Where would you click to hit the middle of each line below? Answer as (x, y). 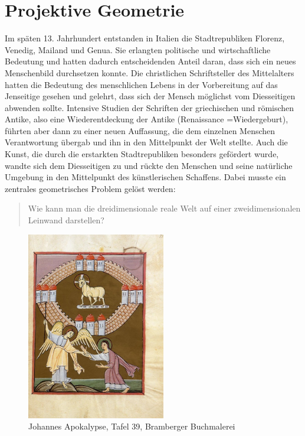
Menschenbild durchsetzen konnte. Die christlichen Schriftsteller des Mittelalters (150, 72)
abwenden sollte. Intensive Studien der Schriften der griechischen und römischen (150, 107)
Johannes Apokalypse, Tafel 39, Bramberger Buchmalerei (132, 426)
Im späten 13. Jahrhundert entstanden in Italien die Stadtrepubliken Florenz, (145, 38)
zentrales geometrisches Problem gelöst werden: (90, 188)
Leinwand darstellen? (66, 220)
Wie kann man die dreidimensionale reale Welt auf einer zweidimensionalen (164, 208)
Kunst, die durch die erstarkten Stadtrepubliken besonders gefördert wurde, (142, 154)
